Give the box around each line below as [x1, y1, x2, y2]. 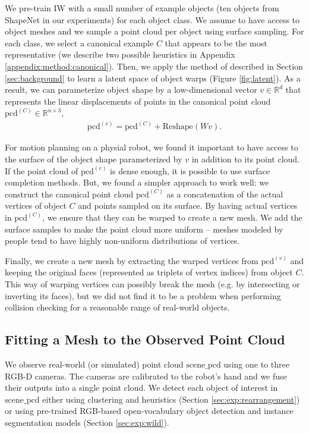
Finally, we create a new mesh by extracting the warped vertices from [5, 254, 258, 266]
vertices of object [5, 199, 67, 212]
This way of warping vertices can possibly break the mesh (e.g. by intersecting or [5, 277, 300, 290]
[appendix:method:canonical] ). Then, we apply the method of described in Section [5, 59, 303, 72]
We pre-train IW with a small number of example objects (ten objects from [5, 2, 279, 14]
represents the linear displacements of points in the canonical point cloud [5, 95, 271, 107]
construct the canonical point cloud [5, 187, 134, 200]
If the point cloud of [5, 164, 78, 177]
